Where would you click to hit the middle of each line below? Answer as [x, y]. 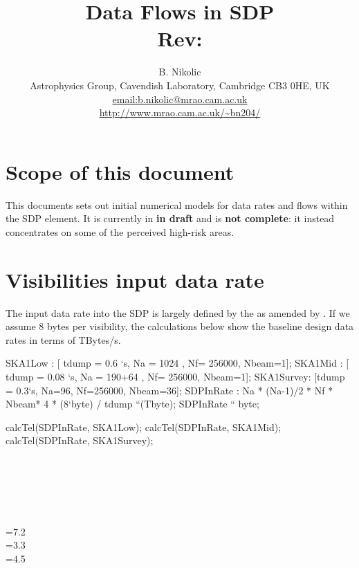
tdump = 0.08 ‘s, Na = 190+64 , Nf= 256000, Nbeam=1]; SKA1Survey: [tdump [175, 376]
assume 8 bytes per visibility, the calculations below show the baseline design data [180, 326]
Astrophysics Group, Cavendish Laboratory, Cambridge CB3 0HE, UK [180, 85]
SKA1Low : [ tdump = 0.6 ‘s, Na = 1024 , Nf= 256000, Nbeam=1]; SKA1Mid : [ [177, 363]
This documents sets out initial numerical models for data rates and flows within [177, 204]
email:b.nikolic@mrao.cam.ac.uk [180, 99]
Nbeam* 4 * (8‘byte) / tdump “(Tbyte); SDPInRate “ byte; [132, 404]
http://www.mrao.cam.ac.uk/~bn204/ [180, 112]
